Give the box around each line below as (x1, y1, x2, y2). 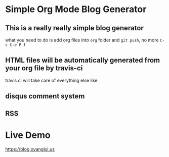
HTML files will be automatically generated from (5, 56, 160, 65)
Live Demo (5, 129, 51, 141)
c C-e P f (5, 42, 26, 47)
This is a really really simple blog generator (5, 24, 144, 32)
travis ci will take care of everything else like (5, 77, 98, 83)
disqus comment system (5, 92, 85, 100)
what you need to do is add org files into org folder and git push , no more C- (5, 37, 165, 43)
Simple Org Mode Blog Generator (5, 4, 147, 15)
